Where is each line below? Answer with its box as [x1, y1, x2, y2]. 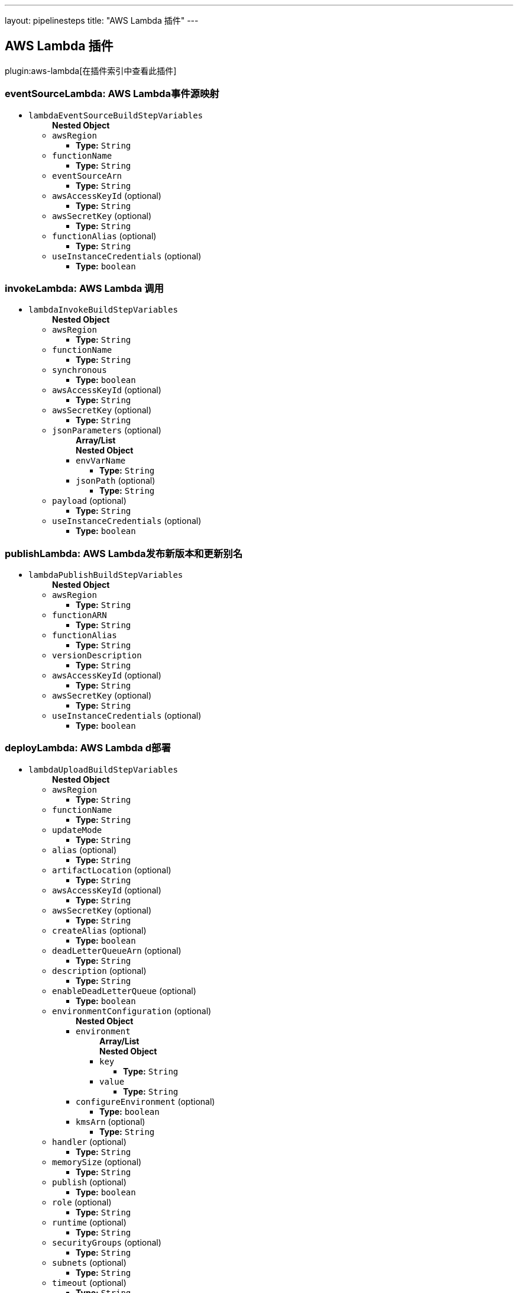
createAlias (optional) [52, 925, 147, 935]
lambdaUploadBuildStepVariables [28, 764, 178, 774]
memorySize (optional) [52, 1156, 142, 1167]
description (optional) [52, 965, 147, 976]
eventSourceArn [52, 171, 122, 181]
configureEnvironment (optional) [76, 1096, 215, 1107]
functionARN [52, 610, 107, 620]
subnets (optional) [52, 1257, 127, 1268]
